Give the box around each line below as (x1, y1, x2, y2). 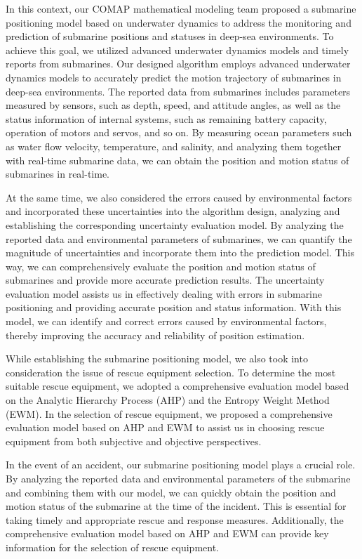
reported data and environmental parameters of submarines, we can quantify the (6, 231, 352, 246)
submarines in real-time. (6, 166, 110, 181)
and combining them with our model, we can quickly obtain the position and (6, 485, 336, 499)
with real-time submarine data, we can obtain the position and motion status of (6, 152, 349, 167)
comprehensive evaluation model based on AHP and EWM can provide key (6, 526, 329, 541)
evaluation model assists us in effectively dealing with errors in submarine (6, 286, 323, 301)
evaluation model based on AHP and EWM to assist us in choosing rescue (6, 420, 325, 435)
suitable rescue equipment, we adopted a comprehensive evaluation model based (6, 379, 349, 393)
